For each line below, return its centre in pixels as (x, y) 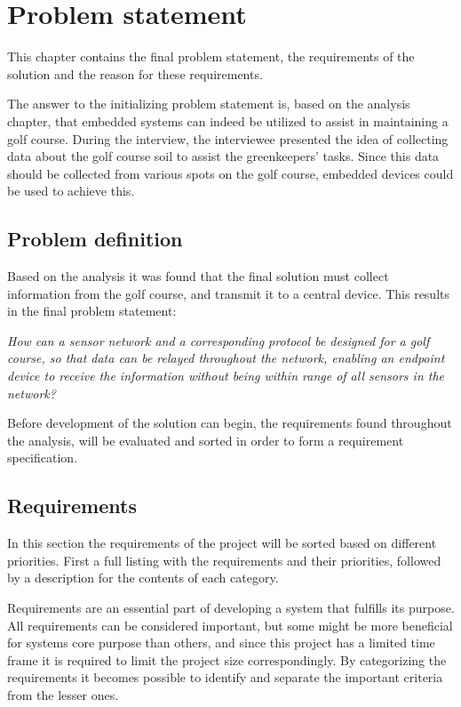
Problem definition (95, 239)
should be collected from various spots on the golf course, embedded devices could (230, 173)
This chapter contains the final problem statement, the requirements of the (211, 56)
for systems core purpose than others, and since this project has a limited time (221, 643)
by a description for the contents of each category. (143, 578)
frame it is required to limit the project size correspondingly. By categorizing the (227, 659)
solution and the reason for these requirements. (135, 73)
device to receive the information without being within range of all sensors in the (226, 376)
